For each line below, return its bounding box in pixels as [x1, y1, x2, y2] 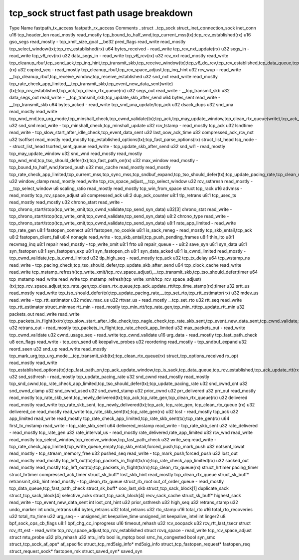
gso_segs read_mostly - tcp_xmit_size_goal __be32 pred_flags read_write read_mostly [9, 39, 186, 45]
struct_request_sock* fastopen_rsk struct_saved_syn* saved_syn [9, 548, 143, 554]
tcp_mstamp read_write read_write [9, 276, 80, 282]
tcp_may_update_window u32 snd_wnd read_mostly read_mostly [9, 150, 142, 157]
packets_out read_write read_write [9, 311, 80, 317]
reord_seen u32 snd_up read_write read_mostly [9, 346, 107, 352]
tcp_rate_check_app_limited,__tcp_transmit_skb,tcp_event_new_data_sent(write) [9, 80, 173, 87]
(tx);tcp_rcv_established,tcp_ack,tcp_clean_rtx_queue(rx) [9, 88, 127, 94]
